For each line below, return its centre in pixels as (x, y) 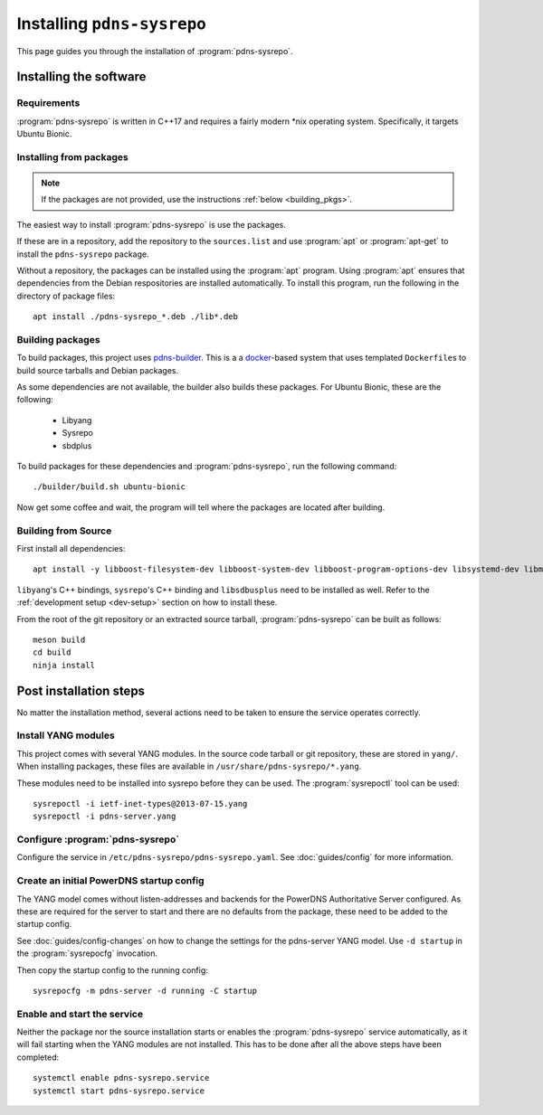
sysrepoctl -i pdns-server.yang (105, 817)
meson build (59, 639)
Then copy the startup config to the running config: (112, 970)
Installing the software (81, 77)
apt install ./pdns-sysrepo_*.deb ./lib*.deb (136, 317)
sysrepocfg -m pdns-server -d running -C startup (145, 991)
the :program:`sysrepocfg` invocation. (87, 953)
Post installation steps (81, 690)
